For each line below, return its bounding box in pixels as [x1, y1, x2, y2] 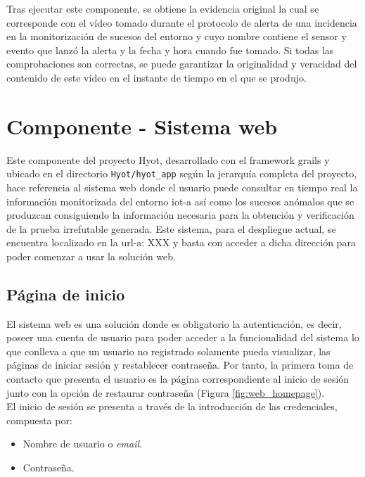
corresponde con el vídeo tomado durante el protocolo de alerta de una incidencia [6, 15, 357, 30]
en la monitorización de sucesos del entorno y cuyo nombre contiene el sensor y [6, 29, 347, 44]
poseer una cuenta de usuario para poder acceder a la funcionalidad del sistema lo [6, 330, 359, 345]
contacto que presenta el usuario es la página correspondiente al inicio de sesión [6, 371, 350, 386]
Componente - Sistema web [6, 111, 278, 140]
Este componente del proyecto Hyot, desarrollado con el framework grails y [6, 152, 330, 167]
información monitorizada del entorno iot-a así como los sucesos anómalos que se [6, 193, 354, 208]
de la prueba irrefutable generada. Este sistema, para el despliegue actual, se [6, 221, 336, 236]
